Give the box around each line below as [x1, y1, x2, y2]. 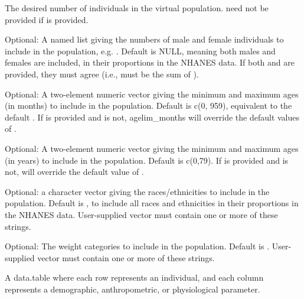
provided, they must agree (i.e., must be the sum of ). [5, 67, 199, 80]
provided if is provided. [5, 13, 89, 25]
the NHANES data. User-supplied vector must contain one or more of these [5, 208, 278, 220]
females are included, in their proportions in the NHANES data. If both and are [5, 56, 295, 69]
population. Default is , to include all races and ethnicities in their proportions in [5, 197, 299, 209]
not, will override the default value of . [5, 165, 144, 178]
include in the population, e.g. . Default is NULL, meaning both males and [5, 44, 276, 57]
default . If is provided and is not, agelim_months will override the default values [5, 110, 299, 123]
